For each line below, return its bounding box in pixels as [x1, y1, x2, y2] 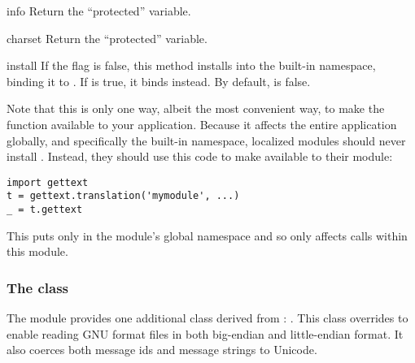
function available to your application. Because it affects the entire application [7, 115, 397, 132]
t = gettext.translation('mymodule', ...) [7, 190, 240, 202]
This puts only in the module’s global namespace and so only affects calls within [7, 227, 408, 244]
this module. [7, 243, 68, 260]
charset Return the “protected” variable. [7, 29, 207, 46]
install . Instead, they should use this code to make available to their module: [7, 148, 393, 165]
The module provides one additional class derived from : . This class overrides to [7, 309, 408, 326]
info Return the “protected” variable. [7, 2, 191, 19]
